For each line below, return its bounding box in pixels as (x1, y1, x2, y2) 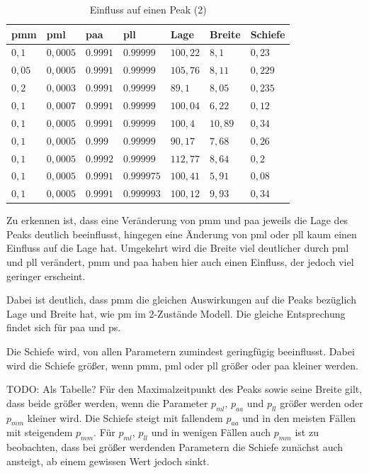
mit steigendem (6, 425, 73, 440)
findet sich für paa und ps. (6, 320, 121, 335)
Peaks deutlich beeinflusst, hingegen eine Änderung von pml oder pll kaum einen (6, 226, 357, 241)
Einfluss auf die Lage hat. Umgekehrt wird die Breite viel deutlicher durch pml (6, 240, 349, 255)
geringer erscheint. (6, 268, 86, 283)
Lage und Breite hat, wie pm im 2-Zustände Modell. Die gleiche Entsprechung (6, 306, 346, 321)
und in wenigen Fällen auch (151, 425, 271, 440)
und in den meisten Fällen (242, 410, 356, 425)
